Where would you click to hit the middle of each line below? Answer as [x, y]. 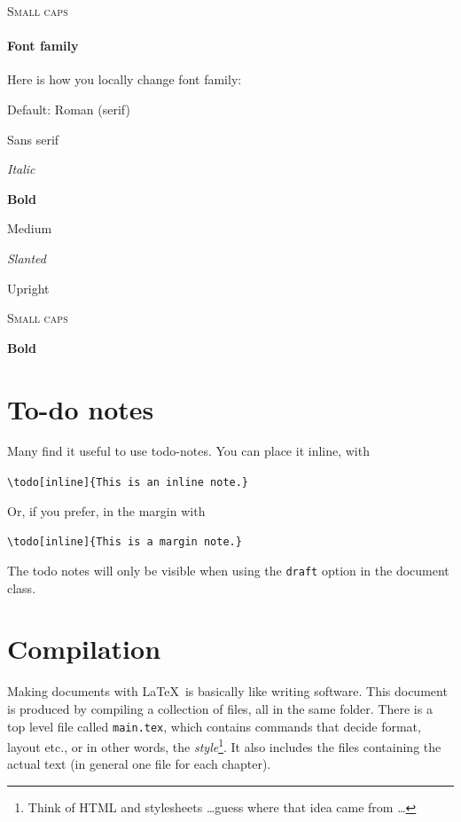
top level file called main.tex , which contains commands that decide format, [214, 726]
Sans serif [33, 139]
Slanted [27, 258]
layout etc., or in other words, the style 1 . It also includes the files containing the [224, 745]
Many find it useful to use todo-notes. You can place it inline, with [188, 451]
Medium [30, 228]
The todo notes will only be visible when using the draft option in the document [228, 570]
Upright [28, 288]
